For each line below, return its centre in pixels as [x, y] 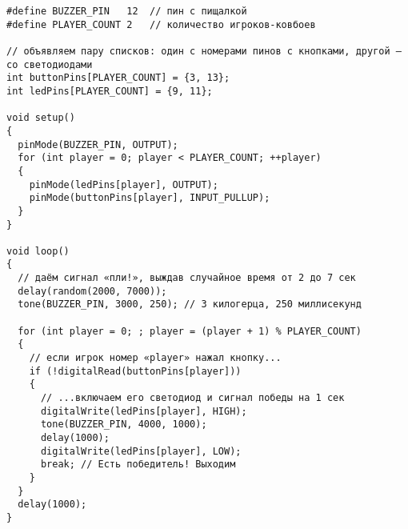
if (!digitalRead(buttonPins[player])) [135, 371]
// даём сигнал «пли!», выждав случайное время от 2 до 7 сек [187, 278]
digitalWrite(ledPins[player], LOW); [141, 451]
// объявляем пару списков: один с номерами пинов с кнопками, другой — [204, 51]
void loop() [38, 251]
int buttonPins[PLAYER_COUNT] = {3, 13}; [118, 78]
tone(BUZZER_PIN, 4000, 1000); [124, 425]
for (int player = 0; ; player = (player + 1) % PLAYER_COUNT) [190, 331]
